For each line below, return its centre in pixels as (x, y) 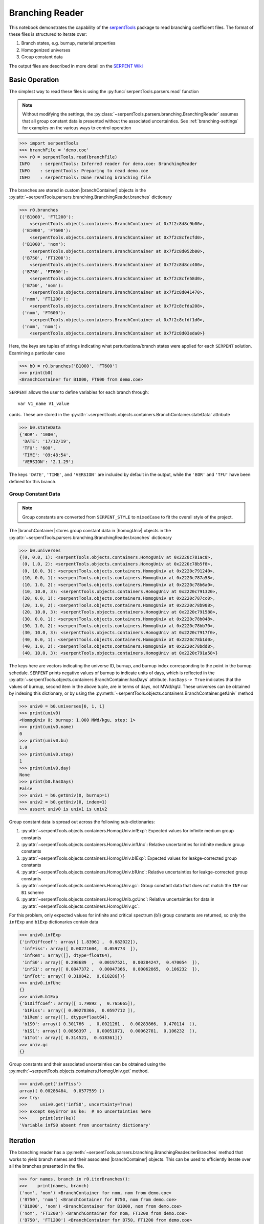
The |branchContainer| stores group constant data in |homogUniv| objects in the (90, 531)
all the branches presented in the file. (46, 1166)
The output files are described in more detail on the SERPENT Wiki (76, 66)
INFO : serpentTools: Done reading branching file (85, 177)
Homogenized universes (46, 50)
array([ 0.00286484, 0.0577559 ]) (62, 1091)
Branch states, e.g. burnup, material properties (68, 43)
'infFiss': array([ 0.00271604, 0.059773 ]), (80, 949)
